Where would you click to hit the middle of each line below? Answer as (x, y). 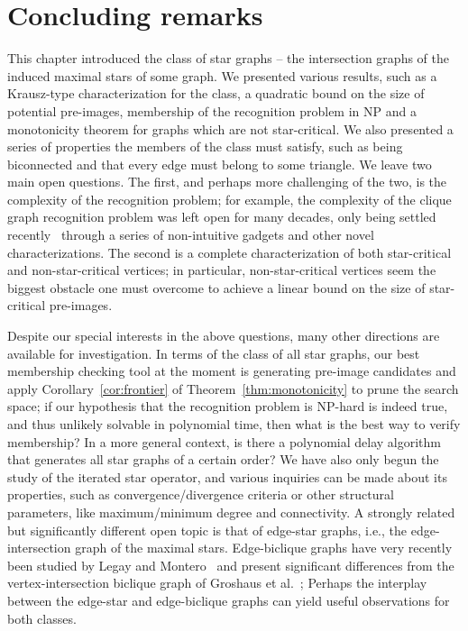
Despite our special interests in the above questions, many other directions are (224, 336)
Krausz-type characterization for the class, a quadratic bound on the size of (216, 93)
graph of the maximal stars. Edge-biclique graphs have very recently (264, 548)
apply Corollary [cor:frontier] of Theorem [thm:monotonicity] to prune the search (233, 388)
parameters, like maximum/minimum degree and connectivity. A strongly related (231, 512)
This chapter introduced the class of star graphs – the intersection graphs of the (228, 58)
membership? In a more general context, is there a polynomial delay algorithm (224, 441)
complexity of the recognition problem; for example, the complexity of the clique (229, 199)
